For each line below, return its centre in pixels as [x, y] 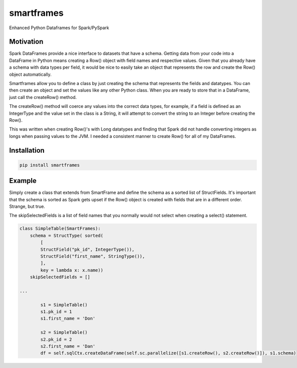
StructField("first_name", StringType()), [93, 256]
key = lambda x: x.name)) [72, 270]
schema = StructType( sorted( [67, 235]
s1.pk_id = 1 [56, 312]
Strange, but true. [27, 207]
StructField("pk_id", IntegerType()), [87, 249]
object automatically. [30, 74]
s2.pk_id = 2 [56, 339]
